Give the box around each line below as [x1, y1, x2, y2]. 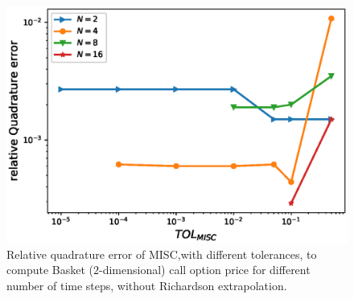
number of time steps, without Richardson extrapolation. [6, 276, 287, 293]
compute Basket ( [6, 261, 93, 278]
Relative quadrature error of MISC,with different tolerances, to [6, 245, 317, 262]
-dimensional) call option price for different [98, 261, 311, 278]
